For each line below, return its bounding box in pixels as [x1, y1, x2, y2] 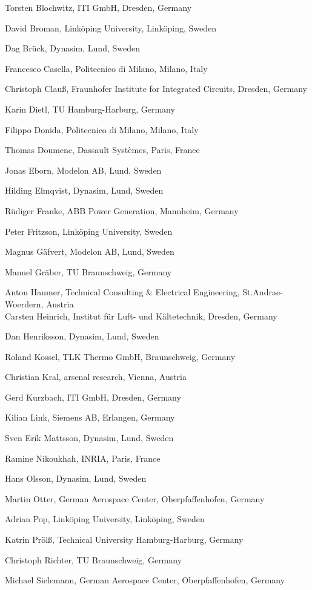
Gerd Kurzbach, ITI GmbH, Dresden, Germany [5, 390, 181, 403]
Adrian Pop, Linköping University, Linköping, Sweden [5, 513, 205, 525]
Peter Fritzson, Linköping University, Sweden [5, 225, 173, 237]
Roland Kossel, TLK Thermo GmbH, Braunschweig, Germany [5, 350, 236, 362]
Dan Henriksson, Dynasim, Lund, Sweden [5, 330, 159, 343]
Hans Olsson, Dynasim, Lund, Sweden [5, 472, 147, 485]
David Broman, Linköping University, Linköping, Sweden [5, 21, 217, 34]
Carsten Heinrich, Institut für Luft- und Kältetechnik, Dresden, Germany [5, 309, 277, 322]
